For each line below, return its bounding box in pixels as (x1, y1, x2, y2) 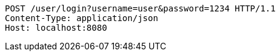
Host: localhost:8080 (5, 23, 107, 33)
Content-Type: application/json (5, 13, 158, 23)
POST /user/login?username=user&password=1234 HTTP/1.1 (5, 4, 276, 13)
